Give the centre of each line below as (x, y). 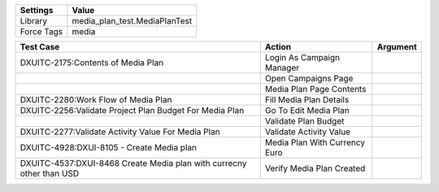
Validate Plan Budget (304, 121)
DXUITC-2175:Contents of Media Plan (92, 63)
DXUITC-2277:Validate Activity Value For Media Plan (120, 132)
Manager (282, 68)
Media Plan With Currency (315, 142)
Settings (37, 10)
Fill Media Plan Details (307, 100)
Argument (397, 47)
